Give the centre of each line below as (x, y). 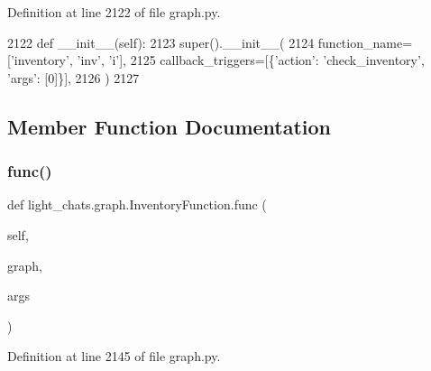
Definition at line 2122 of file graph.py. (114, 12)
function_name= (365, 42)
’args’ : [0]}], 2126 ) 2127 (73, 77)
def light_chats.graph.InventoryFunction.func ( (137, 204)
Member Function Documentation (170, 126)
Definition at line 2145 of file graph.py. (114, 356)
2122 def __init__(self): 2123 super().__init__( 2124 (161, 42)
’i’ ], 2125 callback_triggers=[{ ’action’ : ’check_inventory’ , (266, 60)
